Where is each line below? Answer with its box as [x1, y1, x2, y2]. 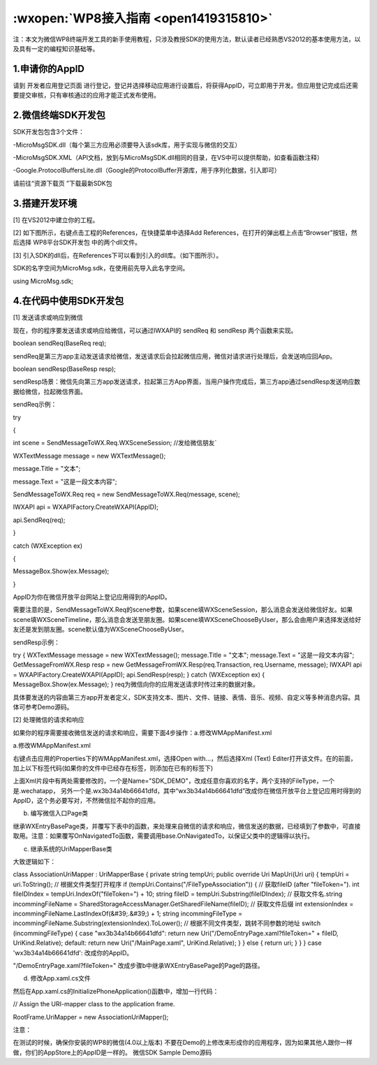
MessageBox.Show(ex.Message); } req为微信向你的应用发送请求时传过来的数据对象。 [13, 680, 260, 688]
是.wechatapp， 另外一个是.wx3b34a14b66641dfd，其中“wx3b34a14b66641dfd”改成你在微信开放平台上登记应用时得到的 [13, 786, 362, 795]
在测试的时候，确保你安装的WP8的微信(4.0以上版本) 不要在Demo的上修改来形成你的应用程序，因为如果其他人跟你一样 [13, 1038, 353, 1047]
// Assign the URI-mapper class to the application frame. [13, 1000, 175, 1008]
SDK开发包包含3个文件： [13, 128, 85, 136]
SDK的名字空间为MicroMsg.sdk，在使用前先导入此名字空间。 [13, 264, 189, 273]
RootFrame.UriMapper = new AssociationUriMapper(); [13, 1013, 169, 1021]
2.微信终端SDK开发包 [13, 109, 106, 122]
